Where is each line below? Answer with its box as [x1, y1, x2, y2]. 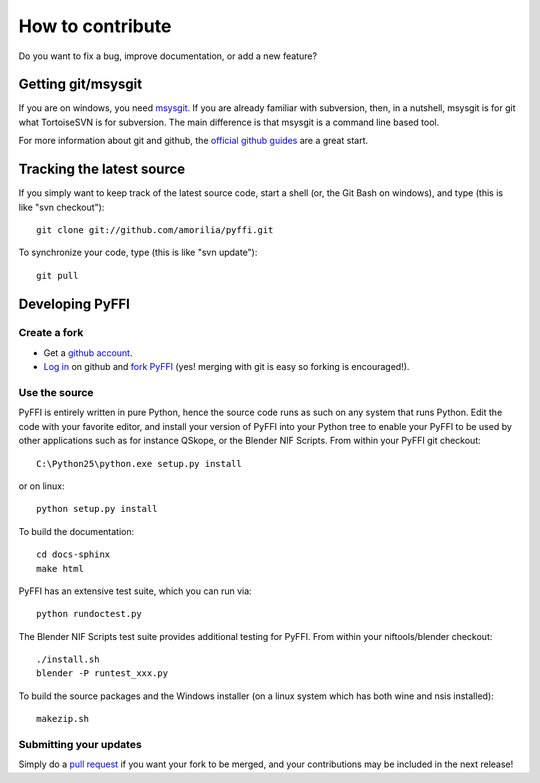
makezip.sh [36, 713, 90, 725]
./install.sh [36, 654, 100, 665]
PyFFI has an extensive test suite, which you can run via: [18, 585, 252, 597]
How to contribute [18, 15, 172, 37]
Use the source [18, 386, 94, 400]
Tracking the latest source [18, 161, 186, 178]
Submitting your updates [18, 738, 142, 752]
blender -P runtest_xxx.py [36, 668, 169, 679]
